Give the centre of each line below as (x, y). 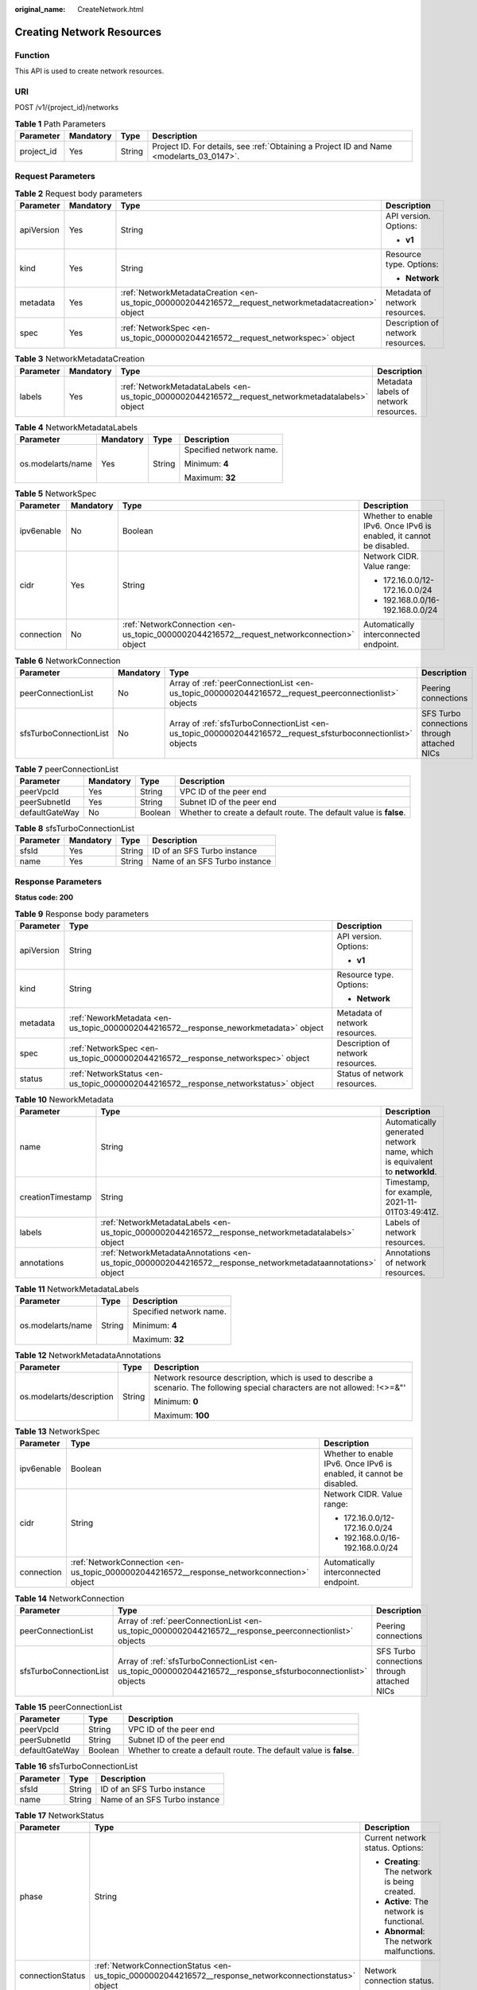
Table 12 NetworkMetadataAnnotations (88, 1355)
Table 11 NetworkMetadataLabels (77, 1289)
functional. (404, 1921)
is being (399, 1881)
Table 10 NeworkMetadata (64, 1100)
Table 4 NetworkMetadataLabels (76, 427)
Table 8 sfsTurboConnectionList (75, 829)
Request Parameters (55, 177)
